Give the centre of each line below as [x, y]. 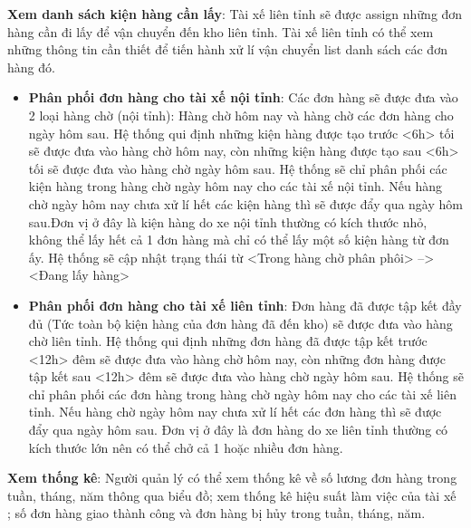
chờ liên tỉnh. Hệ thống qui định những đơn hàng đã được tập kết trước [228, 341]
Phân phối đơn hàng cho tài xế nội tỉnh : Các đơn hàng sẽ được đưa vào [243, 97]
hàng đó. [31, 67]
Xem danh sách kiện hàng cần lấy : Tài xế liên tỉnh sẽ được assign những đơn [235, 14]
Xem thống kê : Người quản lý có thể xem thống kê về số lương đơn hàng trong [232, 478]
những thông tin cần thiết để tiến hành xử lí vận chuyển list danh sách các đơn [227, 49]
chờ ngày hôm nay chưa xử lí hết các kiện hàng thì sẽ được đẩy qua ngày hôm [245, 203]
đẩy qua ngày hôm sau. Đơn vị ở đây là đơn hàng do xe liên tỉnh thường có [238, 430]
